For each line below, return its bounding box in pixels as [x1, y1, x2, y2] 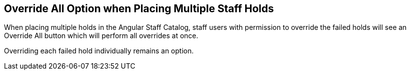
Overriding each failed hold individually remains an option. [4, 47, 194, 55]
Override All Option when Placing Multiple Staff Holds [4, 2, 274, 15]
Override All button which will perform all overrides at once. [4, 31, 199, 40]
